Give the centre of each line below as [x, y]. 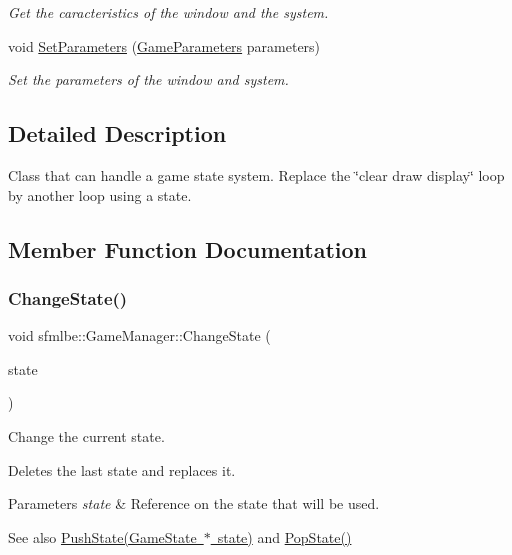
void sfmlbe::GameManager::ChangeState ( [139, 335]
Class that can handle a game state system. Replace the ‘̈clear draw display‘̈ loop [256, 174]
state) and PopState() [284, 536]
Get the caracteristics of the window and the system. [168, 12]
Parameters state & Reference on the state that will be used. [194, 503]
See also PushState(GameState [102, 536]
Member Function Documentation [188, 248]
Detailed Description [117, 133]
